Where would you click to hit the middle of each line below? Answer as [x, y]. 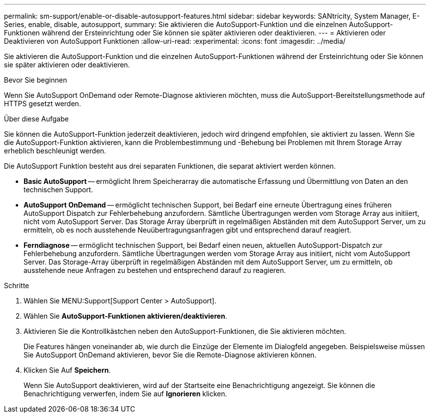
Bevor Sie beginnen [36, 80]
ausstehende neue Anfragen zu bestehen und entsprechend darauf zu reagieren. [155, 270]
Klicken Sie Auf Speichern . [67, 370]
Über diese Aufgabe [36, 119]
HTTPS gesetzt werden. [42, 104]
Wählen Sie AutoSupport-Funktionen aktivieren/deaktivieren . [125, 316]
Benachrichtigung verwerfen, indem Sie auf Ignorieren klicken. [125, 394]
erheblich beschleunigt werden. [55, 151]
